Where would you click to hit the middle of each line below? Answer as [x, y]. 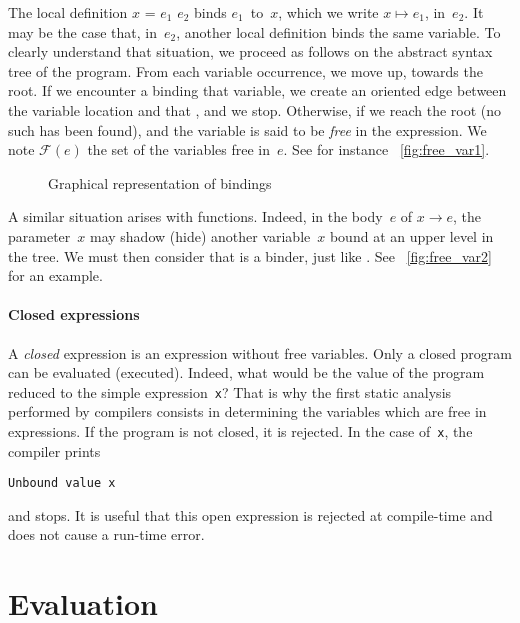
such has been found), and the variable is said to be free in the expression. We [247, 129]
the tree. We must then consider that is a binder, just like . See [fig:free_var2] [250, 255]
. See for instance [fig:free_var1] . [386, 149]
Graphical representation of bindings [160, 182]
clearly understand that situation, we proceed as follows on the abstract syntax [250, 51]
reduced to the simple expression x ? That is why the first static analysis [230, 391]
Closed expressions [74, 314]
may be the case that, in [83, 31]
